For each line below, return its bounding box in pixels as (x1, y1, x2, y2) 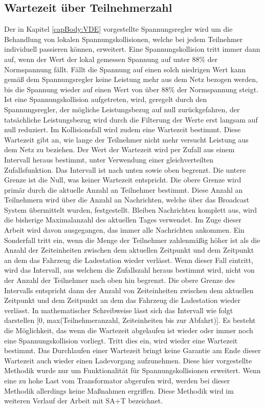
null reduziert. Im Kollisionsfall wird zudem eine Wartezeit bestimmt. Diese (4, 124, 241, 135)
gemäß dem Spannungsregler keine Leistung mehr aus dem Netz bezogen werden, (4, 74, 258, 85)
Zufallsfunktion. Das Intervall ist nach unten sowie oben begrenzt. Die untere (4, 164, 246, 175)
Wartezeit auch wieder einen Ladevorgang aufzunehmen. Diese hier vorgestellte (4, 355, 252, 365)
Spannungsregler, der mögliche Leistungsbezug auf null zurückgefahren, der (4, 104, 240, 114)
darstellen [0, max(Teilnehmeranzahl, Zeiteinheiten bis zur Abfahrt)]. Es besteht (4, 315, 256, 325)
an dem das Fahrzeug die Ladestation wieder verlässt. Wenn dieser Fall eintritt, (4, 254, 253, 265)
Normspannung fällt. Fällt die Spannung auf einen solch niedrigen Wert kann (4, 64, 246, 74)
